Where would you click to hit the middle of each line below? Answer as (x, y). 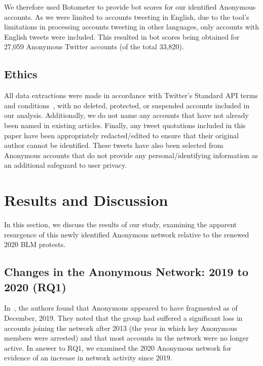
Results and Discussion (86, 200)
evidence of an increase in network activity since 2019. (88, 358)
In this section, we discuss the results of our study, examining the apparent (121, 224)
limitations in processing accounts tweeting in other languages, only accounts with (131, 27)
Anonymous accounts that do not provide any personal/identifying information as (131, 155)
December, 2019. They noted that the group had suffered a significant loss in (123, 318)
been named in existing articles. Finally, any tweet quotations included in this (125, 125)
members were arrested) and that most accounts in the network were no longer (126, 338)
